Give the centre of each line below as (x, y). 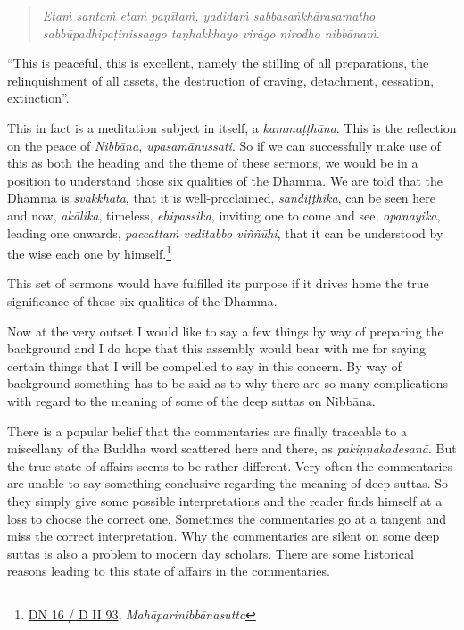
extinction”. (38, 98)
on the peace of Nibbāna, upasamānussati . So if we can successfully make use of (224, 145)
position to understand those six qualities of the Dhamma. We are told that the (225, 180)
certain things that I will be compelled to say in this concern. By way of (204, 365)
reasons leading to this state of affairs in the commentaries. (169, 571)
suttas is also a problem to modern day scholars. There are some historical (211, 553)
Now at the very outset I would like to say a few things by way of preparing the (225, 331)
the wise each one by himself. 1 (90, 252)
